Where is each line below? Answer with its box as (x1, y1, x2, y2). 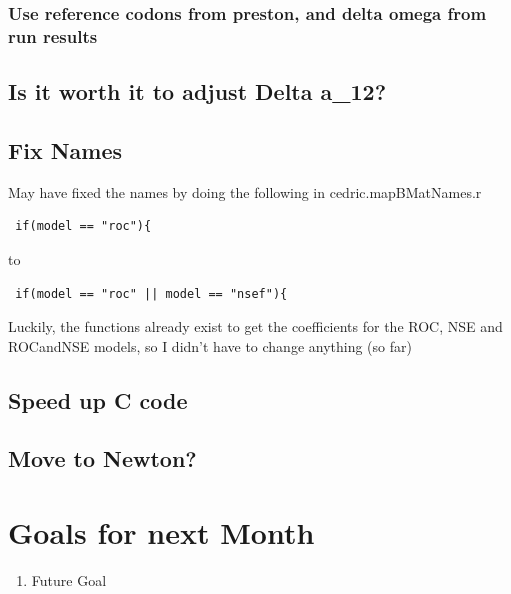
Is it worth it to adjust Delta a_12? (8, 76, 387, 107)
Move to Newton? (8, 443, 197, 474)
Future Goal (31, 570, 107, 590)
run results (8, 23, 98, 48)
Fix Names (8, 134, 123, 165)
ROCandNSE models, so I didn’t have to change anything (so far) (8, 335, 412, 356)
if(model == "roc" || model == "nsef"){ (15, 286, 288, 301)
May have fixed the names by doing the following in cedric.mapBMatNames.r (8, 181, 482, 202)
